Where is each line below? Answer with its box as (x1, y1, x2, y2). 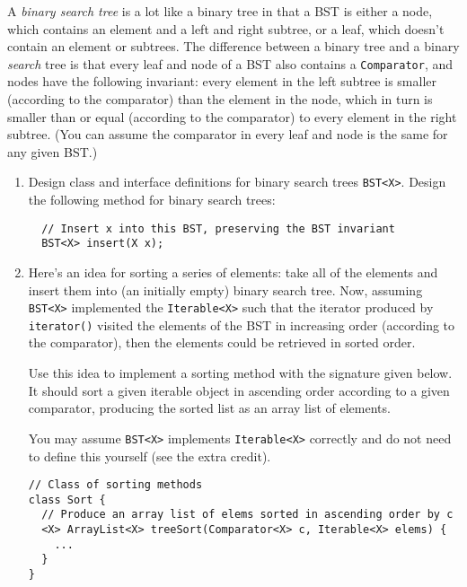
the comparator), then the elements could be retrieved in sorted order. (28, 333, 416, 352)
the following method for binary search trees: (28, 190, 276, 209)
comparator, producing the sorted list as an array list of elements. (28, 399, 391, 417)
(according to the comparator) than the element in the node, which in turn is (7, 90, 433, 109)
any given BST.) (7, 142, 98, 161)
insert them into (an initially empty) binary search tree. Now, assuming (28, 280, 423, 299)
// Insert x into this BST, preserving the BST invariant (41, 222, 395, 235)
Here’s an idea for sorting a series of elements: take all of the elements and (28, 262, 438, 281)
